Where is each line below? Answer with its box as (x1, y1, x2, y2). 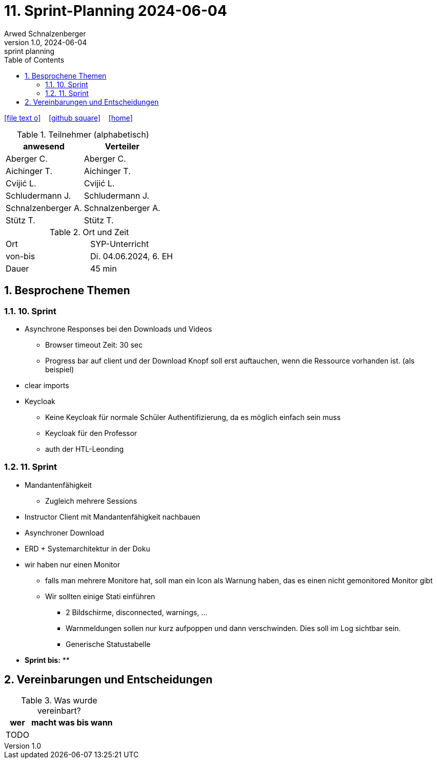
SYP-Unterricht (90, 238, 149, 249)
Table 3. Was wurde (21, 695, 97, 705)
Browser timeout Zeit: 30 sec (45, 340, 143, 349)
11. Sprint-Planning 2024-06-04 (4, 2, 227, 20)
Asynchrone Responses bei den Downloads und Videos (25, 324, 212, 333)
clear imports (25, 380, 69, 390)
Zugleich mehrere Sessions (45, 496, 137, 505)
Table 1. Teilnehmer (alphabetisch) (16, 129, 149, 140)
